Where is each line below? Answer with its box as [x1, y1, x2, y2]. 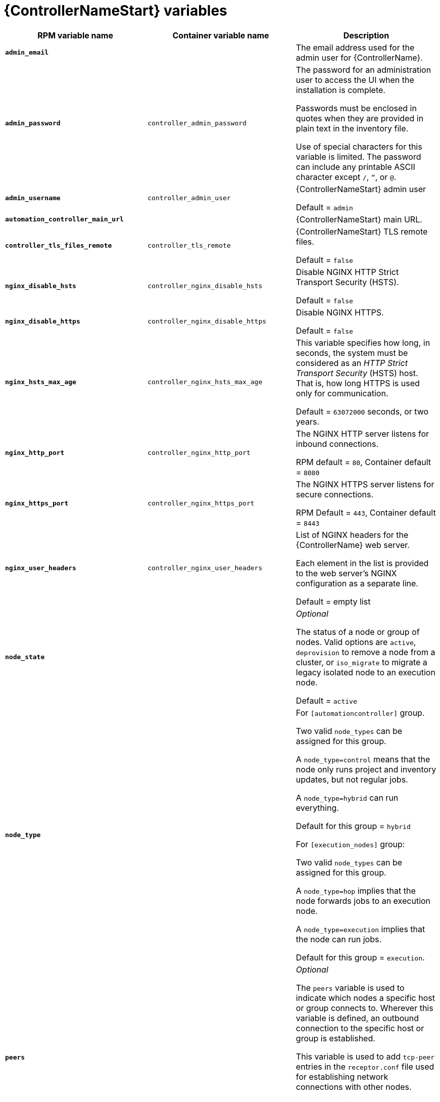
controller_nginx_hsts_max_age [148, 378, 263, 386]
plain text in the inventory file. [296, 123, 409, 133]
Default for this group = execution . [296, 952, 425, 962]
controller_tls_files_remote [5, 242, 112, 250]
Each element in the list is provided [296, 558, 429, 568]
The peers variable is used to [296, 982, 405, 993]
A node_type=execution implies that [296, 924, 425, 934]
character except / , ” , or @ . [296, 171, 397, 182]
